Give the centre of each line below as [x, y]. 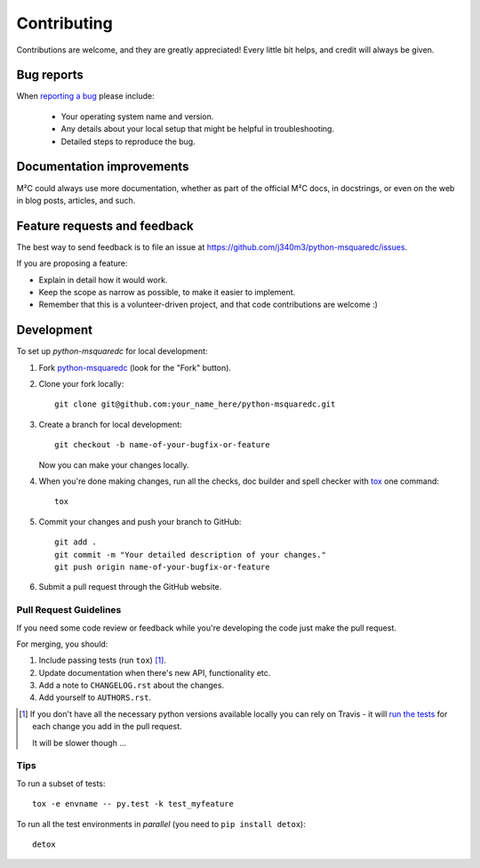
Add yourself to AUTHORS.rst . [95, 697]
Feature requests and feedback [105, 225]
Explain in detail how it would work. [103, 279]
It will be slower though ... [79, 743]
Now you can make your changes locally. [114, 465]
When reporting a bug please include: [85, 96]
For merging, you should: [62, 644]
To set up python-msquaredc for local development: [112, 351]
